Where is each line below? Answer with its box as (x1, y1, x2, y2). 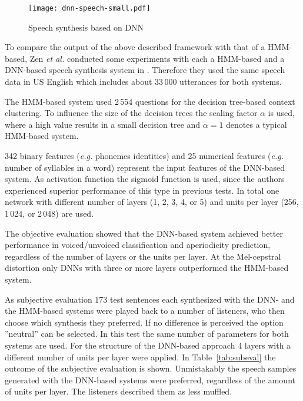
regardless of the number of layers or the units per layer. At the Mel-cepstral (5, 250, 281, 262)
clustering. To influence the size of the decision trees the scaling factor (5, 107, 258, 119)
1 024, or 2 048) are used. (5, 207, 94, 219)
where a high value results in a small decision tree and (5, 118, 201, 130)
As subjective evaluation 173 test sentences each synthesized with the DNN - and (5, 293, 295, 305)
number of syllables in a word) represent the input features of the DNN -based (5, 161, 285, 173)
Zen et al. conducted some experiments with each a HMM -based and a (29, 52, 285, 64)
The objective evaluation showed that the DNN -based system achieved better (5, 227, 284, 239)
